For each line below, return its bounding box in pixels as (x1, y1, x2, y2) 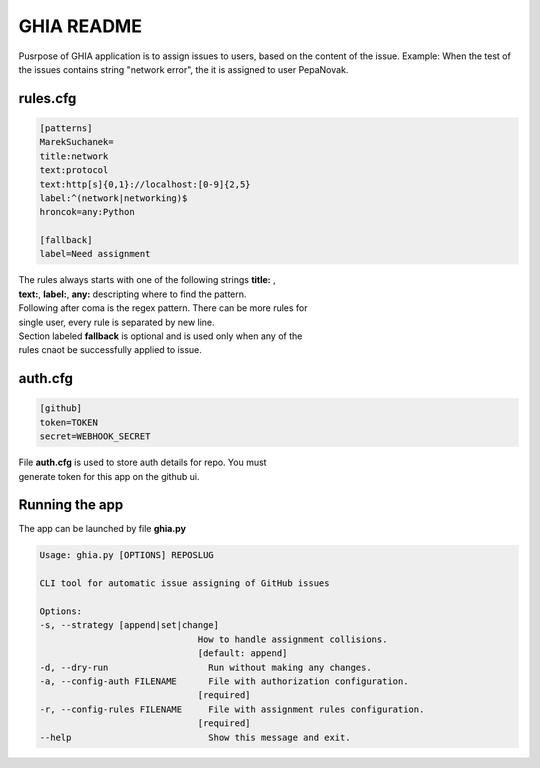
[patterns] (39, 122, 93, 134)
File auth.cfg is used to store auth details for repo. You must (18, 456, 267, 469)
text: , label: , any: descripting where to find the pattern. (18, 288, 247, 300)
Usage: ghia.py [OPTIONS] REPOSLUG (39, 550, 214, 561)
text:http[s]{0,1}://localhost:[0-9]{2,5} (39, 178, 251, 190)
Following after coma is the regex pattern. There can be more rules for (18, 302, 309, 314)
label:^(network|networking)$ (39, 192, 188, 204)
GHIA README (18, 15, 142, 37)
